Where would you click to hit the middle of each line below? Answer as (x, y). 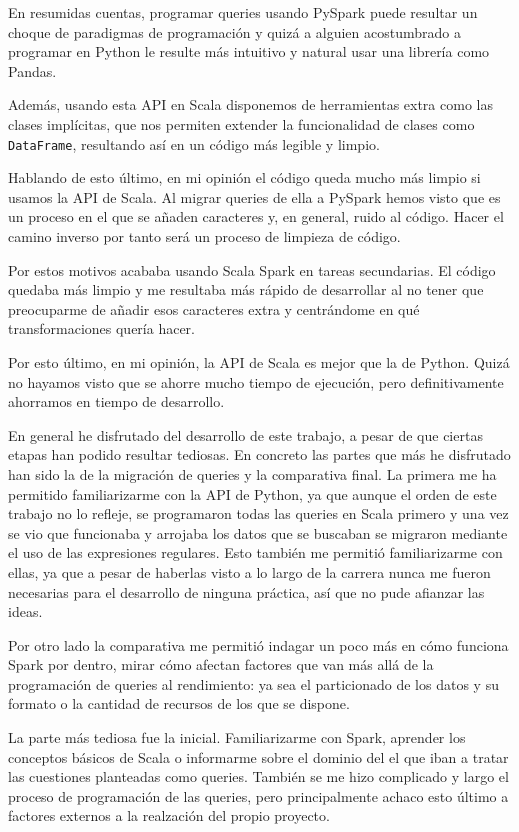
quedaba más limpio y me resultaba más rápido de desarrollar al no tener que (246, 289)
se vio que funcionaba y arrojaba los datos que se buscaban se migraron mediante (258, 532)
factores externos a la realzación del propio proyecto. (169, 815)
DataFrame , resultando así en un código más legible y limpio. (194, 143)
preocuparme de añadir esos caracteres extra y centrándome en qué (214, 308)
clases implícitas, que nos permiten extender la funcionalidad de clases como (241, 123)
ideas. (25, 611)
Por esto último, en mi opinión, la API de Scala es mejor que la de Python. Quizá (259, 361)
